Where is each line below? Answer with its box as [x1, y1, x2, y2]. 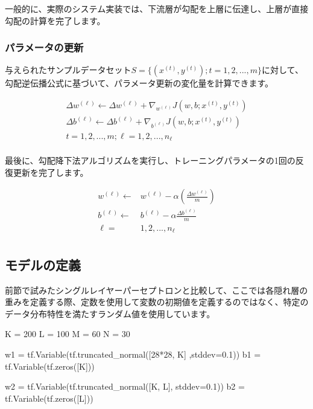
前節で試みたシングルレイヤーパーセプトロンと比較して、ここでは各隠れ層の [5, 283, 308, 296]
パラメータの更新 [5, 40, 84, 55]
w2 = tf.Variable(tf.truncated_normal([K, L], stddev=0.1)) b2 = [5, 380, 245, 393]
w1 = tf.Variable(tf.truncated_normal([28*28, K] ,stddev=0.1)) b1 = [5, 348, 261, 361]
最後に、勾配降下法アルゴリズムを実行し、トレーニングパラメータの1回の [5, 154, 296, 167]
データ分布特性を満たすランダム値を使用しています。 [5, 307, 215, 320]
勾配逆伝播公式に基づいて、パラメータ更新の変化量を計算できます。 [5, 77, 274, 89]
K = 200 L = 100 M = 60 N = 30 [5, 327, 130, 340]
